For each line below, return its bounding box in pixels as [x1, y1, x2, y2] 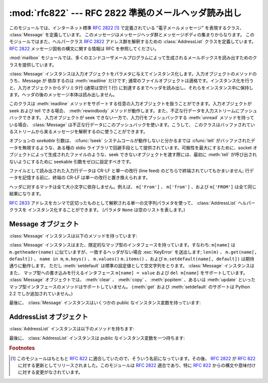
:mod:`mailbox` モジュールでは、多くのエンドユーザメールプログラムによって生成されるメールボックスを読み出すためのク [9, 55, 258, 61]
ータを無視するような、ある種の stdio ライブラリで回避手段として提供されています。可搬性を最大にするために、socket [9, 145, 252, 151]
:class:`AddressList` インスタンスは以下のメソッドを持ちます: [9, 326, 134, 332]
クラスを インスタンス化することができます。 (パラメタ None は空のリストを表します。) [9, 207, 186, 213]
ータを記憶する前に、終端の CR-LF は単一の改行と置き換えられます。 [9, 174, 150, 181]
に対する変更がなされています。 [18, 369, 83, 375]
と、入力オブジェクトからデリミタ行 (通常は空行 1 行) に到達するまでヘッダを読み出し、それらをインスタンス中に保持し [9, 84, 254, 90]
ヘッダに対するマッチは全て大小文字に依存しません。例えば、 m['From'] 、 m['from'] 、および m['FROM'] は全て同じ [9, 184, 257, 190]
